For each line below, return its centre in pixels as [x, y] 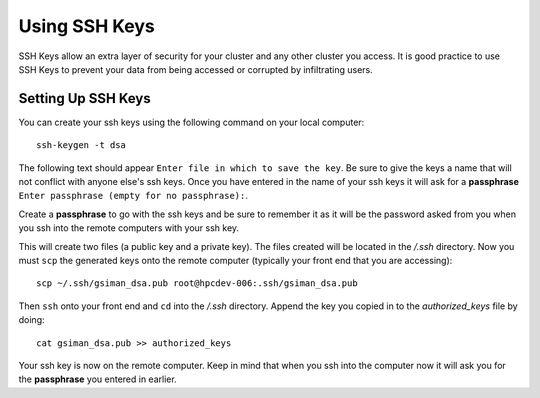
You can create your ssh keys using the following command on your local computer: [191, 122]
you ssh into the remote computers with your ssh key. [129, 228]
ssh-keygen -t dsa [81, 145]
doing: [31, 320]
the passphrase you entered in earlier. [97, 379]
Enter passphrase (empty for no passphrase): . [133, 196]
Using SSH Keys [86, 26]
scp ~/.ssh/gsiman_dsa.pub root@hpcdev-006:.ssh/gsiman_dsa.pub [197, 283]
